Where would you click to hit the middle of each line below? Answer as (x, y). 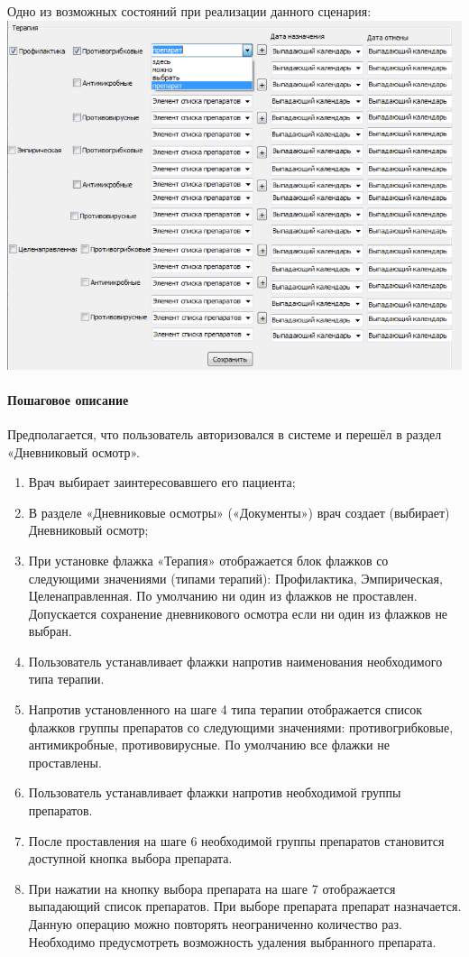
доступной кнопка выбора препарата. (130, 858)
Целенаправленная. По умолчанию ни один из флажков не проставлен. (223, 596)
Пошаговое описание (68, 399)
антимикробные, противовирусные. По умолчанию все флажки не (209, 745)
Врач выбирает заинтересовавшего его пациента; (162, 482)
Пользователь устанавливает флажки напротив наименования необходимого (235, 661)
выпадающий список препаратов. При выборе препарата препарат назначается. (245, 906)
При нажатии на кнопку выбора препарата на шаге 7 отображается (212, 888)
